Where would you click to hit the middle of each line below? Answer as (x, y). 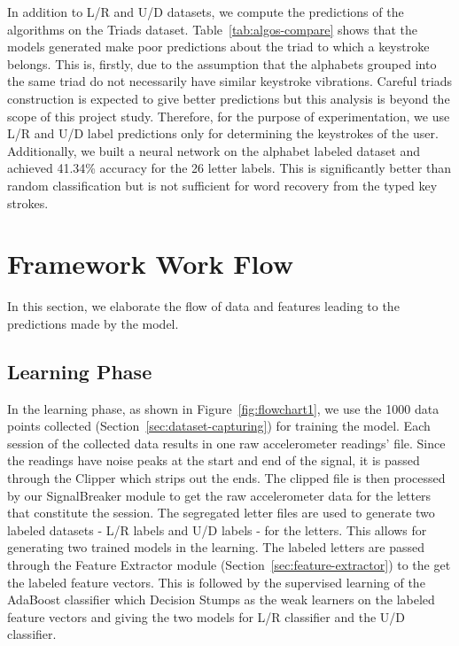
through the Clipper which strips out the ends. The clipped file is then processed (226, 478)
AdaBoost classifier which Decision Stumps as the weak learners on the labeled (221, 599)
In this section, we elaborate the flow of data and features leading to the (203, 306)
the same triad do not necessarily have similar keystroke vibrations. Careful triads (230, 81)
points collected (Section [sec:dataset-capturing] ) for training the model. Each (219, 426)
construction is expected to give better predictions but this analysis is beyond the (229, 98)
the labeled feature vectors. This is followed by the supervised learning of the (216, 582)
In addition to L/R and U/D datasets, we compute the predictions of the (206, 12)
